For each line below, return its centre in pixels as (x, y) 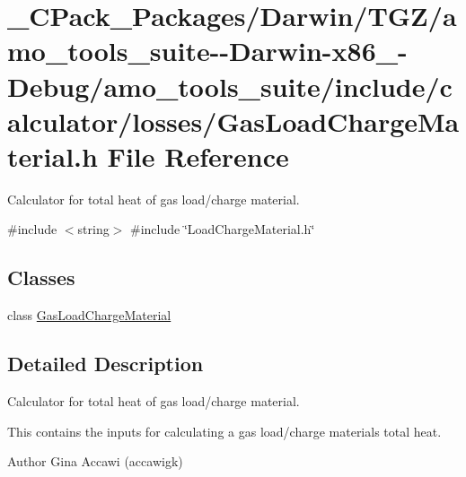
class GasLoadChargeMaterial (89, 315)
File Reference (198, 156)
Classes (41, 278)
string (93, 229)
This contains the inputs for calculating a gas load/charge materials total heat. (224, 431)
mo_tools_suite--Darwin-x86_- (207, 51)
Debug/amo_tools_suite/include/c (230, 86)
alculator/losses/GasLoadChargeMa (233, 121)
